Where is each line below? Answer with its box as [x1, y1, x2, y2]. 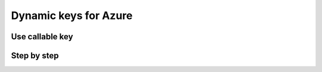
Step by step [11, 51, 59, 61]
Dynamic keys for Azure [11, 9, 133, 22]
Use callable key [11, 32, 73, 42]
